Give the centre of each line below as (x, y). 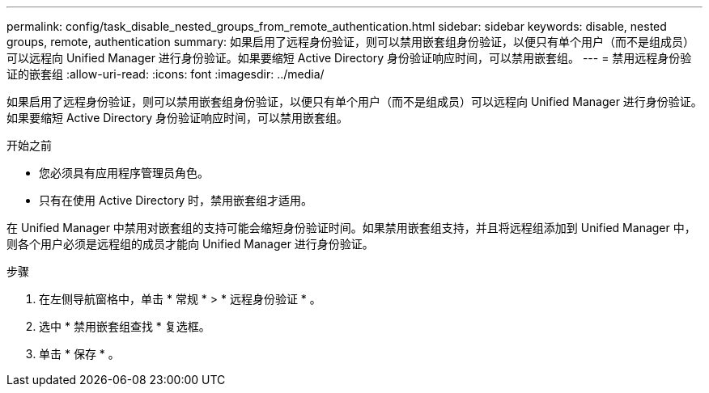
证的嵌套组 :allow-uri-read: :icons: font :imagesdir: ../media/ (166, 74)
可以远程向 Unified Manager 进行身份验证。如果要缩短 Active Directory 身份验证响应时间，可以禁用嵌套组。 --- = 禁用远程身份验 (349, 58)
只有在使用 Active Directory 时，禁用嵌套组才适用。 (176, 200)
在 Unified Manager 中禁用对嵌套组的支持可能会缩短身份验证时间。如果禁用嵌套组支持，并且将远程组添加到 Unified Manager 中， (351, 228)
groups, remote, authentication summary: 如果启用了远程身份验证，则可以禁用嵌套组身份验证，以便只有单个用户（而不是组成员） (351, 42)
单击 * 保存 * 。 (79, 354)
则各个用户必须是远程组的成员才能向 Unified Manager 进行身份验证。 (190, 244)
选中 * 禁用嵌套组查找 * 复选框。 (125, 326)
